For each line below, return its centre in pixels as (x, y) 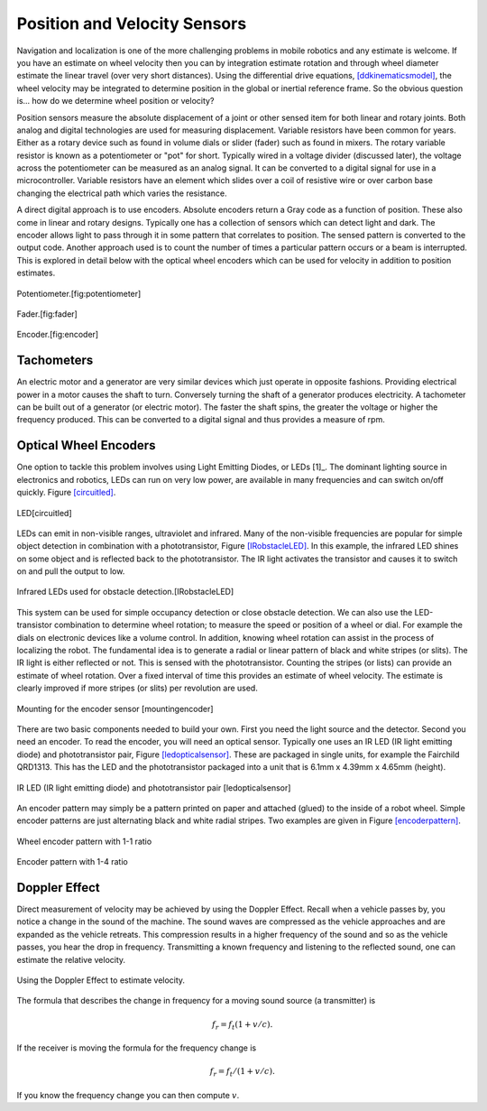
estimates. (36, 273)
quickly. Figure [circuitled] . (66, 493)
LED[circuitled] (44, 513)
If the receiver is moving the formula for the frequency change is (137, 1048)
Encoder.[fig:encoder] (58, 335)
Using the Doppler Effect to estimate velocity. (101, 980)
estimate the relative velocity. (71, 959)
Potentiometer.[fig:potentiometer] (79, 293)
